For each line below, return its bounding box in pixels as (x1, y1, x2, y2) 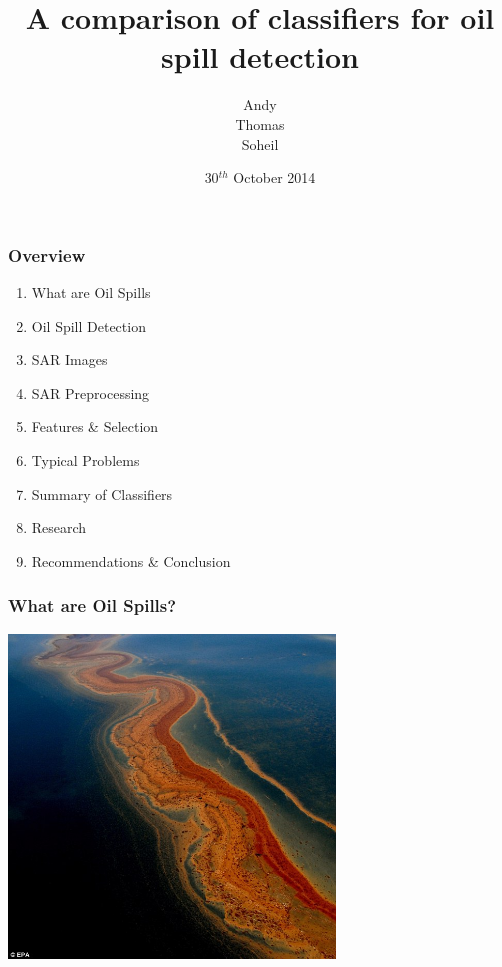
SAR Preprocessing (31, 382, 150, 403)
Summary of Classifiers (31, 483, 173, 504)
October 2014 (233, 167, 316, 188)
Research (31, 517, 87, 538)
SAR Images (31, 349, 108, 370)
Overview (8, 242, 86, 267)
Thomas (235, 113, 285, 134)
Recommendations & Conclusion (31, 550, 231, 571)
